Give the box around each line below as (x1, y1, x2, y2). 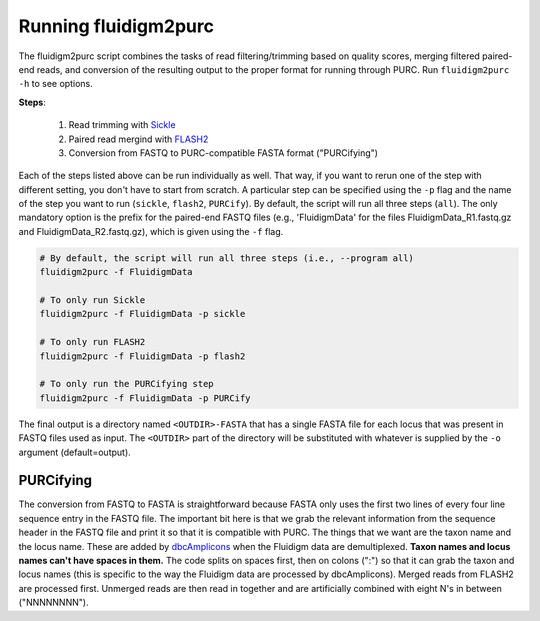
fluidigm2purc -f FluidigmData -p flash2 (39, 350, 246, 362)
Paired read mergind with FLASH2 (68, 133, 209, 145)
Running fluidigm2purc (18, 15, 215, 37)
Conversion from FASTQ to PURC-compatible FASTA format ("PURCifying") (68, 146, 379, 159)
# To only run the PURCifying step (39, 378, 214, 390)
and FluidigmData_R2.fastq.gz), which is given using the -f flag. (18, 225, 284, 237)
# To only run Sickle (39, 295, 146, 305)
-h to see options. (18, 78, 94, 90)
